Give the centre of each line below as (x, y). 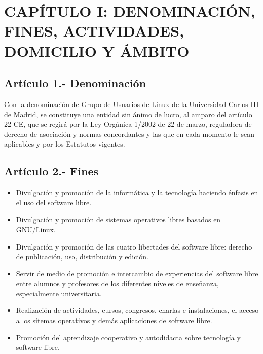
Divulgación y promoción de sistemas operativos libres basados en (118, 219)
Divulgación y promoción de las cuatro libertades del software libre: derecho (134, 246)
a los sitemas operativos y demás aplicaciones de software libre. (114, 320)
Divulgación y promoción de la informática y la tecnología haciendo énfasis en (137, 192)
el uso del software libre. (54, 202)
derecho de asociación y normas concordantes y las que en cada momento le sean (129, 134)
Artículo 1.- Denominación (75, 83)
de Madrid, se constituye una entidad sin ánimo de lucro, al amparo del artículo (128, 114)
